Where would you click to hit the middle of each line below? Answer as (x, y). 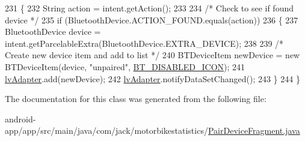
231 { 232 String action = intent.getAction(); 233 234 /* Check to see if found (149, 8)
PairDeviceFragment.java (254, 130)
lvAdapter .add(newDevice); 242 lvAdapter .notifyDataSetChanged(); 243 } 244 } (152, 78)
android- (20, 118)
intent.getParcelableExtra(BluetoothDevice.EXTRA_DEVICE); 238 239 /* (144, 43)
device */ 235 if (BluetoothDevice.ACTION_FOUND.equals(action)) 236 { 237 (152, 19)
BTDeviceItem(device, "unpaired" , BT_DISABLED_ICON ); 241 (125, 66)
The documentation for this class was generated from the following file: (136, 99)
